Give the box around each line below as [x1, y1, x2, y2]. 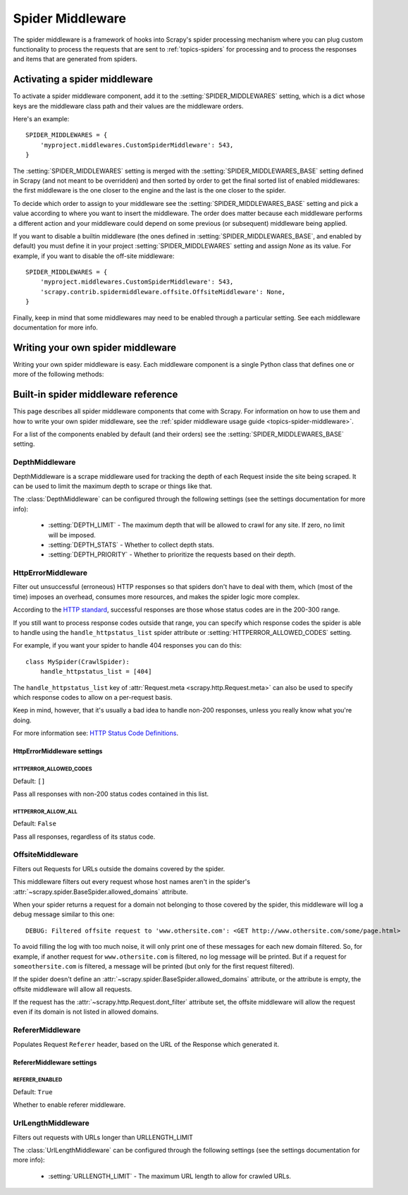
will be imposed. [48, 530, 97, 539]
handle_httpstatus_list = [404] [39, 667, 152, 676]
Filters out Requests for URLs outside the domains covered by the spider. [13, 864, 225, 873]
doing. [13, 716, 32, 724]
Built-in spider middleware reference [13, 389, 178, 401]
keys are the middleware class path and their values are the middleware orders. [13, 102, 244, 110]
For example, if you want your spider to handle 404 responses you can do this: [13, 641, 242, 650]
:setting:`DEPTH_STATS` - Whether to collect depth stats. [48, 540, 214, 549]
